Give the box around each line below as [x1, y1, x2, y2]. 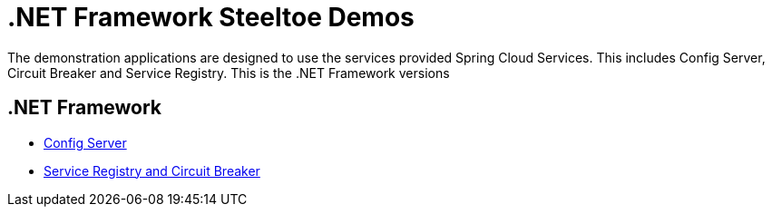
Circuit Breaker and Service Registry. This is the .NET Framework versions [7, 64, 450, 81]
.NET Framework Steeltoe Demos [7, 2, 415, 33]
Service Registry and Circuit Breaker [44, 162, 260, 179]
